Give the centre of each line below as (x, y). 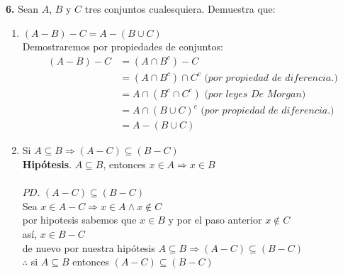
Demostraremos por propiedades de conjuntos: (123, 46)
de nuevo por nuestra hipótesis (89, 247)
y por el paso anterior (215, 220)
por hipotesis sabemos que (79, 220)
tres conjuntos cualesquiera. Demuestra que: (180, 9)
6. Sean (22, 9)
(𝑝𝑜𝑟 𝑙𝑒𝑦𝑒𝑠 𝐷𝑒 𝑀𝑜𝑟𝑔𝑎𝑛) (255, 94)
